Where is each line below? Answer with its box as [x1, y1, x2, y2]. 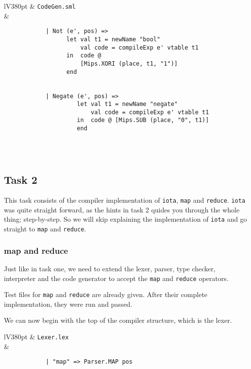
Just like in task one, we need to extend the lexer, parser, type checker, [4, 263, 216, 273]
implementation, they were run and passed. [4, 299, 133, 309]
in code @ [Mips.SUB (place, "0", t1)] [77, 117, 209, 124]
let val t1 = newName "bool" [66, 35, 161, 43]
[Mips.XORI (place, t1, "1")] [80, 60, 178, 67]
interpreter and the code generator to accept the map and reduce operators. [4, 273, 229, 283]
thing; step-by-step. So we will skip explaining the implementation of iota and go [4, 214, 247, 224]
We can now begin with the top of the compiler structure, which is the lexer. [4, 315, 232, 325]
